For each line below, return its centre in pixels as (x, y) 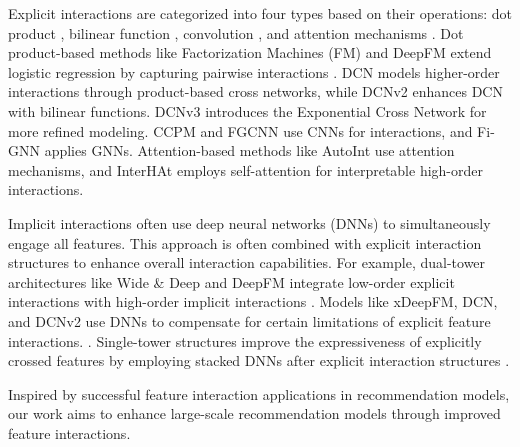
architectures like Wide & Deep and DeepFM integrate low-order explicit (231, 281)
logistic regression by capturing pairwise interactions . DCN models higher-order (254, 71)
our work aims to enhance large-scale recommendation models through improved (254, 413)
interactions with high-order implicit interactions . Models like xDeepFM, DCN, (253, 301)
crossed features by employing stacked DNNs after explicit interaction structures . (259, 360)
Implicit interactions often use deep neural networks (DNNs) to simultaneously (249, 222)
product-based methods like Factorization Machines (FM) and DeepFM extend (250, 52)
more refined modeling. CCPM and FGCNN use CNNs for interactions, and (240, 130)
